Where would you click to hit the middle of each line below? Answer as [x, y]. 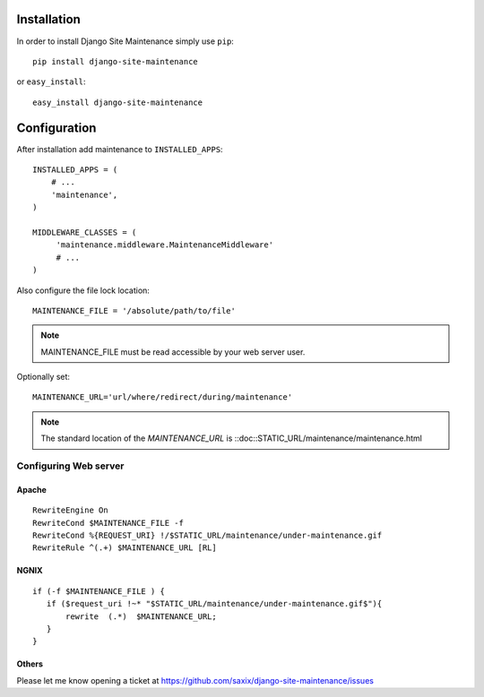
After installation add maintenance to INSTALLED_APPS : [120, 149]
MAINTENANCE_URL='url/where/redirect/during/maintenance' [163, 397]
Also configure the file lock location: [83, 290]
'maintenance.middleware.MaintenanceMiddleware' [164, 245]
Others [30, 664]
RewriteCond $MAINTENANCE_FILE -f [108, 523]
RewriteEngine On [70, 510]
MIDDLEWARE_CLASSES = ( [85, 232]
